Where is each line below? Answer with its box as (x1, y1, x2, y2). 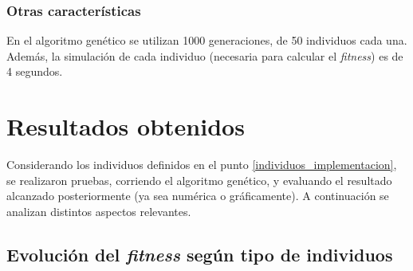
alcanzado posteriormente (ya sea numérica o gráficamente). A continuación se (6, 187, 389, 204)
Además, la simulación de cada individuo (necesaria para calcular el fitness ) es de (6, 47, 403, 64)
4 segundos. (6, 63, 63, 80)
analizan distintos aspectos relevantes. (6, 202, 191, 219)
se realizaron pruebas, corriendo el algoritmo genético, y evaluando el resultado (6, 171, 392, 188)
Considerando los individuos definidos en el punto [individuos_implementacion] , (6, 156, 397, 173)
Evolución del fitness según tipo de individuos (6, 242, 393, 266)
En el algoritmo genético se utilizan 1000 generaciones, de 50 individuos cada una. (6, 32, 407, 49)
